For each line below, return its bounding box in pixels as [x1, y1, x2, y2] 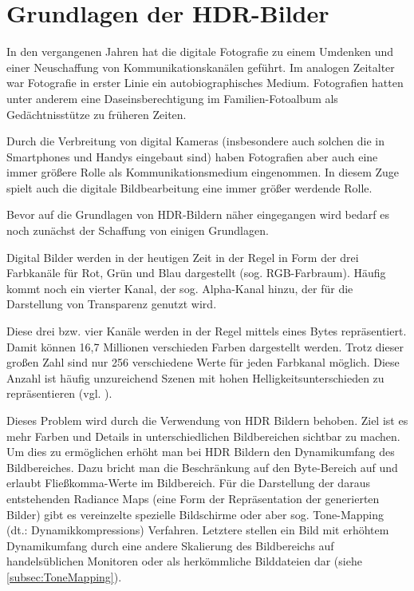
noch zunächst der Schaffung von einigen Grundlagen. [6, 222, 269, 239]
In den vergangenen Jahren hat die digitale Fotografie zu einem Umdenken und [6, 43, 394, 60]
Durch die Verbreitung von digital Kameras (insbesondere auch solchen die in [6, 133, 384, 149]
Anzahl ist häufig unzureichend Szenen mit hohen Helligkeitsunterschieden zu [6, 369, 384, 386]
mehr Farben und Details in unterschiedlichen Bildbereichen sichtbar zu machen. [6, 427, 400, 444]
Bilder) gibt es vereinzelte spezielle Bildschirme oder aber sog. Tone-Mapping [6, 506, 384, 522]
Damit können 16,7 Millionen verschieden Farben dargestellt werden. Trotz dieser [6, 338, 404, 355]
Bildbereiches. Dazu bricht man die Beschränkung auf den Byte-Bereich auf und [6, 458, 398, 475]
